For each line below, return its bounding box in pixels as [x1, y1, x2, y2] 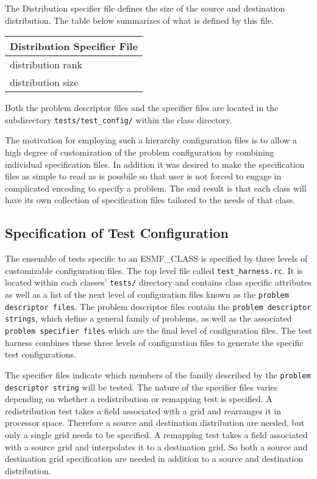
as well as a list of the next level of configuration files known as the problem [5, 288, 289, 301]
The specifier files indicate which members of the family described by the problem [5, 368, 311, 381]
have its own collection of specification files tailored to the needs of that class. [5, 193, 296, 206]
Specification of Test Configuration [5, 223, 229, 242]
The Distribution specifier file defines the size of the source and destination [5, 2, 285, 14]
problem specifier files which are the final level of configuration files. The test [5, 324, 312, 337]
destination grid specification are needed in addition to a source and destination [5, 452, 304, 465]
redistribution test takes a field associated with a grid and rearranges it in [5, 404, 281, 417]
